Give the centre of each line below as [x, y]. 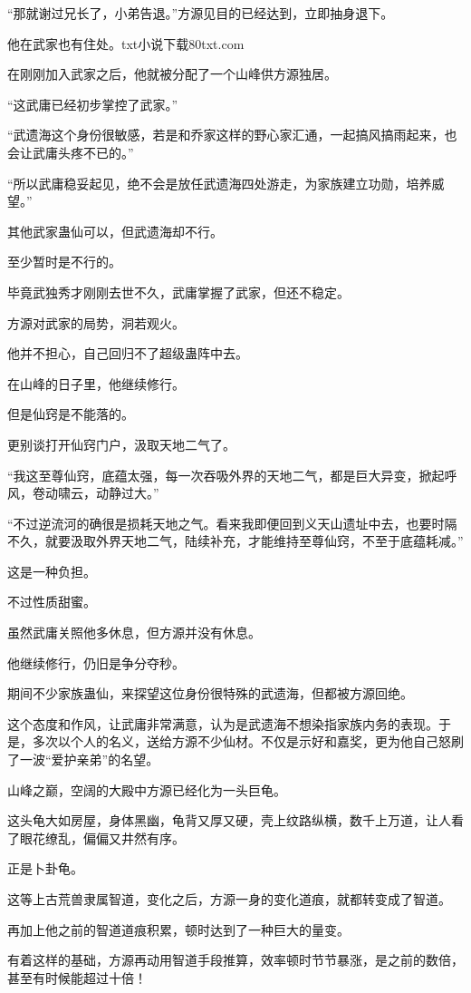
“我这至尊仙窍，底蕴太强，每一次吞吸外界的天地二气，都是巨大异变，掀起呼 [232, 475]
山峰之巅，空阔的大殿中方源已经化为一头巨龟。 [147, 789]
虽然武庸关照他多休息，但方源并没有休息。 [134, 633]
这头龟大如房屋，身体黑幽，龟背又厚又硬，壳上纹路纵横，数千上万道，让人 [229, 820]
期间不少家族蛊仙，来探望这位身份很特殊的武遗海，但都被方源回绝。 [210, 693]
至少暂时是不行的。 [64, 262]
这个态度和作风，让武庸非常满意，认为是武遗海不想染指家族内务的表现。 [223, 723]
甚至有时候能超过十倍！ [77, 977]
